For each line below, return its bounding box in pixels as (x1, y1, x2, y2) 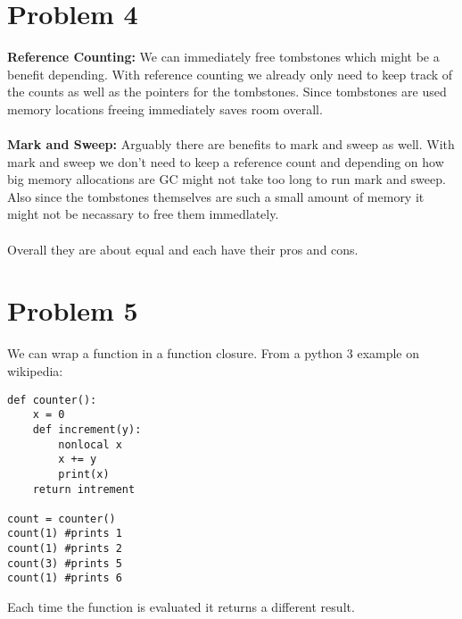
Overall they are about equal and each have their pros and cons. (7, 239, 359, 258)
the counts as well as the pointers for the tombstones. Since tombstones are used (7, 82, 447, 101)
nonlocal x (58, 438, 122, 451)
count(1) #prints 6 (7, 572, 122, 585)
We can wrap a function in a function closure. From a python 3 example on (7, 344, 420, 363)
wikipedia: (7, 361, 63, 380)
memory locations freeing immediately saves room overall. (7, 99, 323, 118)
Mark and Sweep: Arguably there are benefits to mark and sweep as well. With (7, 135, 455, 154)
